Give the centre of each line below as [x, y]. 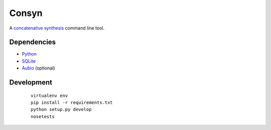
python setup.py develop [61, 109]
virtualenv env [49, 95]
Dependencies [33, 42]
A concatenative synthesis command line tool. [57, 28]
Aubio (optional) [38, 68]
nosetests [43, 116]
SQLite [29, 61]
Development [31, 82]
